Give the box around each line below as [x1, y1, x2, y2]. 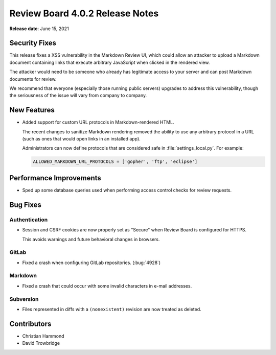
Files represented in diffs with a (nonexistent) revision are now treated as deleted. [22, 306, 201, 312]
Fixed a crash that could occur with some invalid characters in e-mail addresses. [22, 282, 192, 289]
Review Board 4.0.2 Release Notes [9, 8, 159, 19]
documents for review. [9, 76, 57, 82]
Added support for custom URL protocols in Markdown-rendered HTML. [22, 119, 174, 125]
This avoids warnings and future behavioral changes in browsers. [22, 236, 160, 242]
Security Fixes [9, 39, 56, 48]
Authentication [9, 216, 48, 223]
